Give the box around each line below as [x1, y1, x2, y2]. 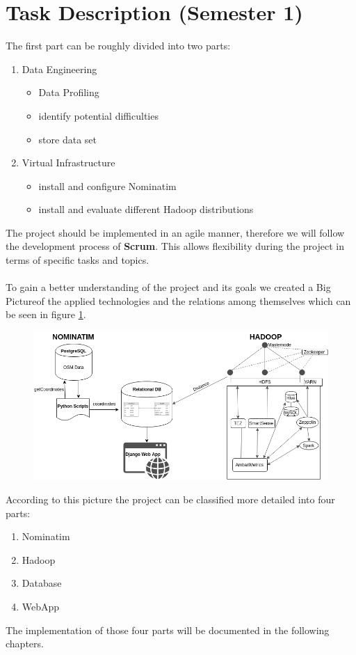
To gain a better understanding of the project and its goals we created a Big [6, 280, 331, 294]
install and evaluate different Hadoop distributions [38, 202, 254, 216]
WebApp [22, 599, 60, 613]
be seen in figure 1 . [6, 307, 86, 322]
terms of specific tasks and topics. [6, 253, 149, 267]
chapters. [6, 636, 44, 651]
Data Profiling [38, 85, 99, 100]
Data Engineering [22, 61, 97, 76]
